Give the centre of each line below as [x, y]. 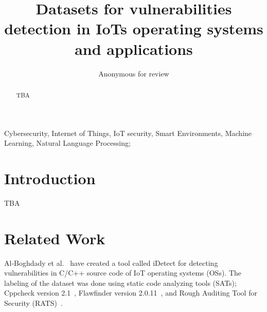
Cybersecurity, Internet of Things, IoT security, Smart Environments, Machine [128, 133]
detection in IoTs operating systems [134, 28]
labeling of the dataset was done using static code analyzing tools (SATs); [120, 282]
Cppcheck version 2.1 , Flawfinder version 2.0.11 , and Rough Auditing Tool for [131, 293]
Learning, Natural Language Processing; [67, 143]
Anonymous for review [134, 73]
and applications [134, 48]
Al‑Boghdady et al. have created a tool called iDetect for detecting [111, 262]
